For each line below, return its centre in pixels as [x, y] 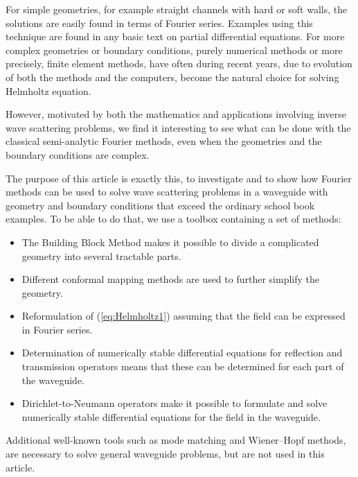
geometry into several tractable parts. [101, 255]
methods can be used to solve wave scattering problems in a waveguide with [167, 192]
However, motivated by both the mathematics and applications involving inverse [176, 114]
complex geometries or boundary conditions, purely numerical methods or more [174, 50]
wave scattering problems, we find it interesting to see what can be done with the [178, 127]
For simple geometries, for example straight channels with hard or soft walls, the [177, 9]
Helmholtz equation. [48, 90]
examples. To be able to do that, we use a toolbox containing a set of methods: [173, 219]
